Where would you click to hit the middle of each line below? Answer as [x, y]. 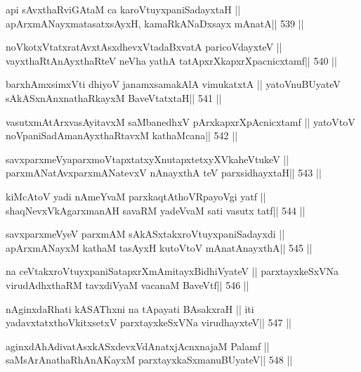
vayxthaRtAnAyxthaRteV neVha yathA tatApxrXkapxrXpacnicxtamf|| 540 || [171, 60]
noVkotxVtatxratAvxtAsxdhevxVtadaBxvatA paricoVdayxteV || [144, 47]
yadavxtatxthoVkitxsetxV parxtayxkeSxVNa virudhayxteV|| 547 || [149, 322]
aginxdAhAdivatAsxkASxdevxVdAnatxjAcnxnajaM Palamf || [138, 346]
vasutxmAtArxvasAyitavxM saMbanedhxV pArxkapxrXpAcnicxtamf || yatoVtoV [180, 121]
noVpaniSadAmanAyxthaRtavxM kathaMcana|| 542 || [122, 135]
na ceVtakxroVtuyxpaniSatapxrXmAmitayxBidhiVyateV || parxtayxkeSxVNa [172, 271]
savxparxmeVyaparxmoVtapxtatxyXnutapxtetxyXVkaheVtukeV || [147, 159]
